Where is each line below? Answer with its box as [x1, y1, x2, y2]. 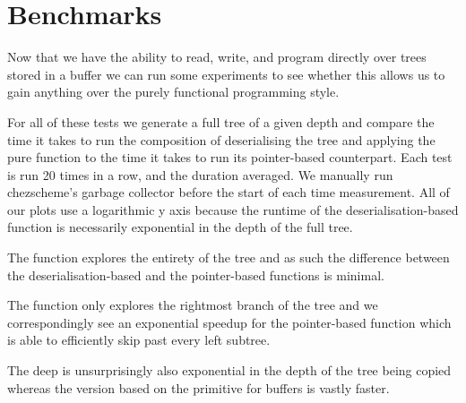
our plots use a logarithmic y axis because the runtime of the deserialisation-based [7, 200, 459, 219]
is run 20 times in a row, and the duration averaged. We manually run [7, 165, 393, 184]
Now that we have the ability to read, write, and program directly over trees [7, 47, 427, 66]
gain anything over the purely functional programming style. [7, 82, 340, 101]
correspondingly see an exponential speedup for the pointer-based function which [7, 313, 452, 331]
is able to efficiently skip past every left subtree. [7, 330, 271, 349]
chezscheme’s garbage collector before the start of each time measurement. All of [7, 183, 450, 201]
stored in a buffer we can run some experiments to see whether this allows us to [7, 64, 445, 83]
